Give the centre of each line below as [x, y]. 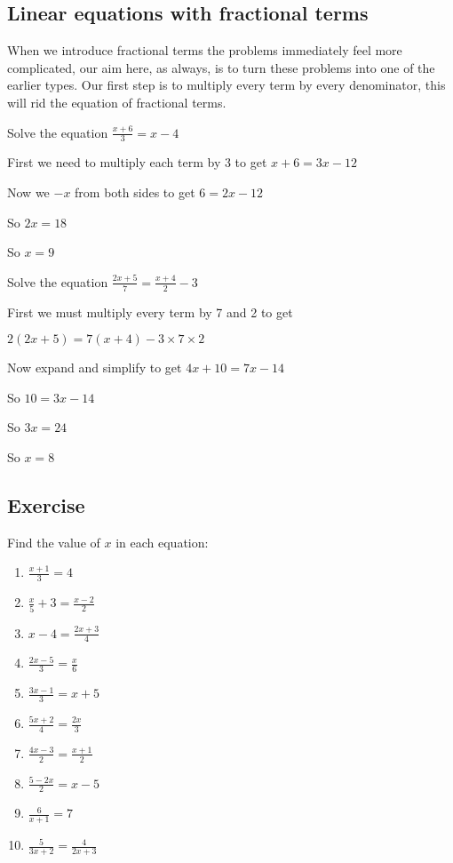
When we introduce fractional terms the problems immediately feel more [205, 50]
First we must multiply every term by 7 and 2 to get [150, 312]
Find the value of [54, 542]
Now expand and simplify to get [95, 368]
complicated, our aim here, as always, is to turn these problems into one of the [221, 67]
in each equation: [162, 542]
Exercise [46, 504]
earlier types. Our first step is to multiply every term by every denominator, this [226, 85]
